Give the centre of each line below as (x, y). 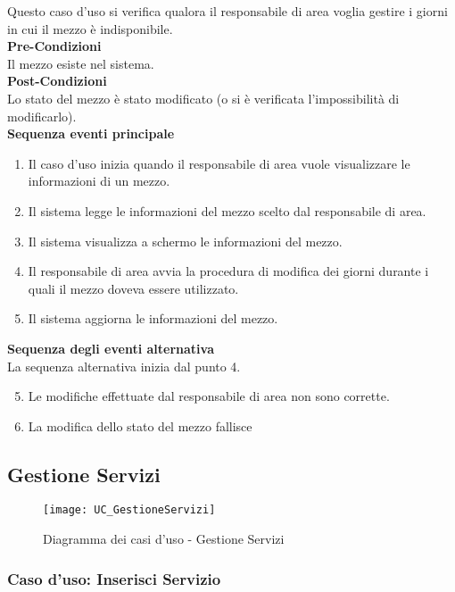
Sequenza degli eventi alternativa (111, 348)
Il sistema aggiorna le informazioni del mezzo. (153, 318)
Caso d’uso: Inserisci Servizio (114, 578)
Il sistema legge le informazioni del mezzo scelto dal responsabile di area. (227, 210)
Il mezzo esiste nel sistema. (81, 63)
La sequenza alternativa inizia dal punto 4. (124, 366)
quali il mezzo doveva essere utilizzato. (133, 288)
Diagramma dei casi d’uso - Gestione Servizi (164, 539)
